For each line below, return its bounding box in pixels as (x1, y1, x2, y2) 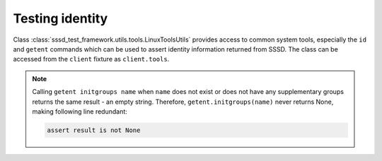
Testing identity (13, 11, 108, 26)
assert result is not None (47, 126, 141, 134)
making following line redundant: (32, 107, 127, 116)
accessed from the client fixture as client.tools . (13, 55, 170, 64)
